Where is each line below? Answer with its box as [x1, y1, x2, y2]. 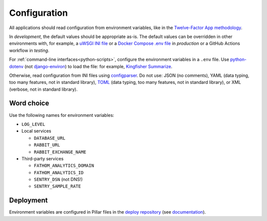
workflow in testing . [9, 47, 49, 53]
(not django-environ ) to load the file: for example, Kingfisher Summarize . [24, 63, 173, 69]
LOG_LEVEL [21, 121, 45, 127]
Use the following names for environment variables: [9, 112, 115, 118]
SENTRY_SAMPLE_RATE [34, 184, 81, 189]
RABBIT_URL [34, 142, 60, 148]
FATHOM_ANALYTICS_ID [34, 170, 84, 175]
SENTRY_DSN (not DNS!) [34, 177, 83, 183]
